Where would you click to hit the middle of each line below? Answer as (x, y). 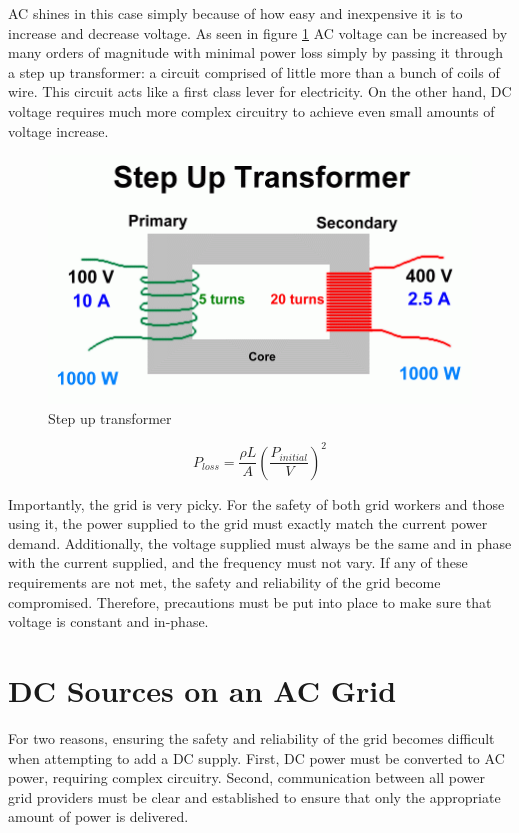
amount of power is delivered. (98, 816)
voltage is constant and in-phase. (108, 621)
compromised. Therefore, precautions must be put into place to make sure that (250, 601)
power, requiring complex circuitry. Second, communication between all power (247, 777)
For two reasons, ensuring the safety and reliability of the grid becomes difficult (251, 737)
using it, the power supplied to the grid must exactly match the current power (248, 523)
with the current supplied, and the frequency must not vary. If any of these (238, 562)
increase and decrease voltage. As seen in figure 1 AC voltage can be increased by (258, 32)
